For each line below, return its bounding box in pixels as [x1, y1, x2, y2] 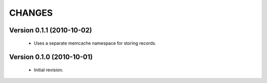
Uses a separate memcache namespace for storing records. [34, 40, 157, 46]
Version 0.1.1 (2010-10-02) [9, 26, 92, 34]
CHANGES [9, 7, 53, 18]
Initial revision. [34, 67, 64, 73]
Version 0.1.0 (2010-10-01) [9, 53, 93, 61]
